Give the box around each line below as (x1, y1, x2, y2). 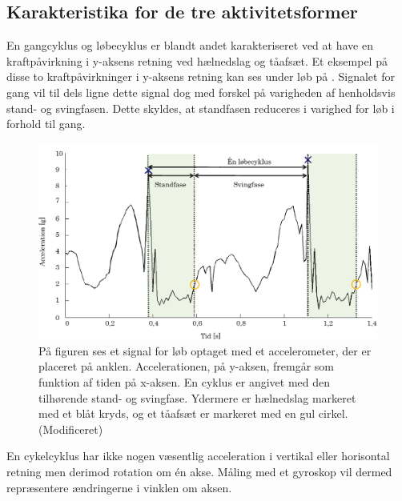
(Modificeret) (38, 420, 103, 437)
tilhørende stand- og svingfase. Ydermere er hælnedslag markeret (38, 389, 356, 406)
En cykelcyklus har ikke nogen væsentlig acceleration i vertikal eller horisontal (6, 447, 390, 464)
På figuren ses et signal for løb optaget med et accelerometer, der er (38, 342, 372, 359)
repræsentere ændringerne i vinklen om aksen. (6, 479, 232, 495)
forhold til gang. (6, 115, 86, 132)
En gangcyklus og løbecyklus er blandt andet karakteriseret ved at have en (6, 37, 373, 54)
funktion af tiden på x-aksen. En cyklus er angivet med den (38, 374, 331, 391)
